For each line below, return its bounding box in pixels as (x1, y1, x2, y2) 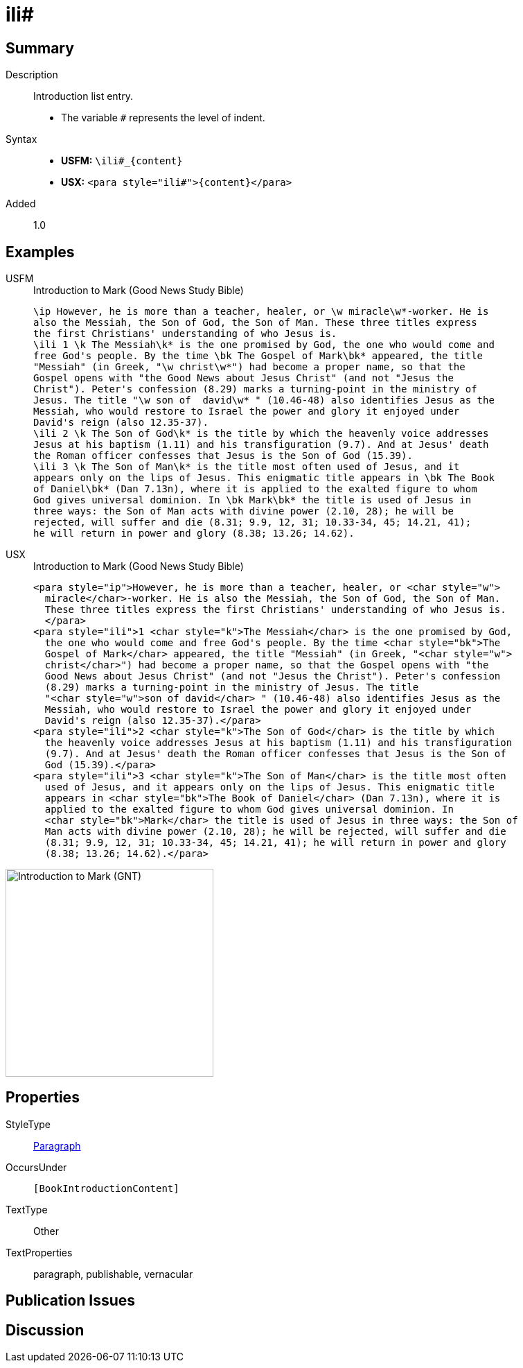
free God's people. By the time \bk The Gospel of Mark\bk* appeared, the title (33, 350, 484, 362)
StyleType (6, 1118, 51, 1130)
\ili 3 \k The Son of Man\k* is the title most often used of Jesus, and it (33, 461, 460, 473)
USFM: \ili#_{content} (61, 155, 183, 167)
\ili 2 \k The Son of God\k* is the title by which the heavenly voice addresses (33, 428, 489, 440)
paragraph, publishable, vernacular (33, 1267, 193, 1280)
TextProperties (6, 1246, 73, 1258)
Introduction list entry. (33, 90, 133, 103)
